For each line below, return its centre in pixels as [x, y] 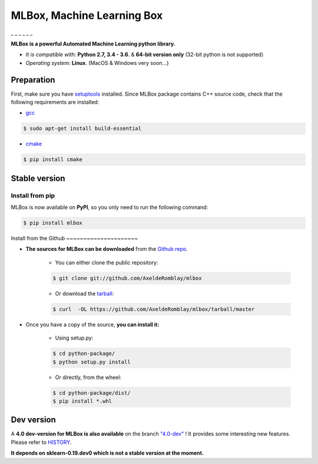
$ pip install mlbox [53, 223]
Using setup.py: [74, 338]
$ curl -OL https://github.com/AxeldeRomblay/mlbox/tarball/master [154, 309]
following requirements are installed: [55, 102]
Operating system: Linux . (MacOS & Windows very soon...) [97, 63]
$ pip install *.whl [82, 401]
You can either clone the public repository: [107, 262]
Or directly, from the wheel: [88, 377]
